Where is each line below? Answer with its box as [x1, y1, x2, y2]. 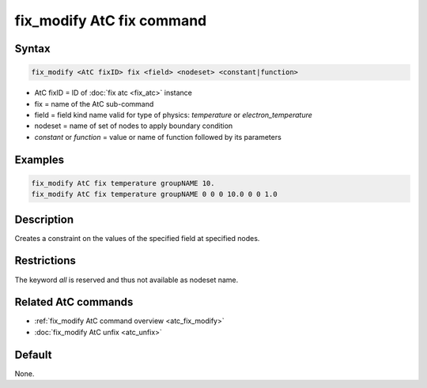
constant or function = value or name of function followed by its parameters [34, 132, 282, 141]
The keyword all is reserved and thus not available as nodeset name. [14, 275, 239, 284]
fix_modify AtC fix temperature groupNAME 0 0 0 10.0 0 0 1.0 [31, 190, 278, 199]
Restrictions [14, 254, 77, 268]
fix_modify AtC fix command [14, 12, 207, 29]
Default [14, 348, 52, 361]
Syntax [14, 42, 51, 55]
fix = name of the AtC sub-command [34, 99, 154, 108]
